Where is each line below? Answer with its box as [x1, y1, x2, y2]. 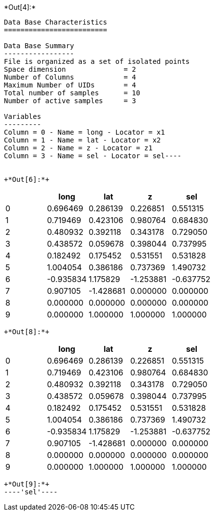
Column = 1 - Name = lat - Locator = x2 [4, 136, 161, 144]
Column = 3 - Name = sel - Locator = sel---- [4, 152, 182, 160]
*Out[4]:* [4, 3, 36, 11]
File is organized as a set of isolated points [4, 57, 190, 65]
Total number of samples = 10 [4, 89, 141, 97]
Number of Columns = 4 [4, 73, 136, 81]
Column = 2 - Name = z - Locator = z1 [4, 144, 153, 152]
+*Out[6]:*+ [4, 175, 49, 183]
